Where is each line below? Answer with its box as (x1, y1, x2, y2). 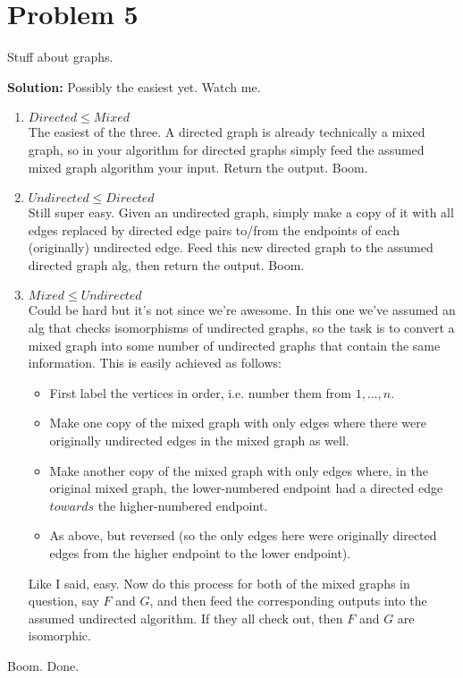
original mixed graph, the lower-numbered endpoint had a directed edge (49, 479, 443, 497)
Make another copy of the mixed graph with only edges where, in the (49, 461, 428, 479)
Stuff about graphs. (7, 47, 114, 66)
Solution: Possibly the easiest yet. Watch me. (7, 77, 261, 96)
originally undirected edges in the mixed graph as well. (49, 431, 349, 450)
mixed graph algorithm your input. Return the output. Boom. (28, 157, 368, 176)
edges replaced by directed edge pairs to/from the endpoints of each (28, 220, 400, 239)
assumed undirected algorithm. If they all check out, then (28, 608, 343, 627)
